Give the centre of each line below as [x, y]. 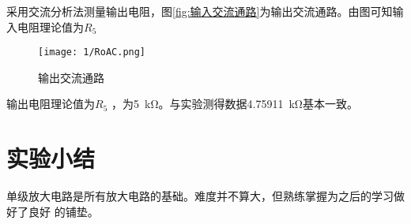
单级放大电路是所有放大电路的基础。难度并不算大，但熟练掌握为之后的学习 [200, 196]
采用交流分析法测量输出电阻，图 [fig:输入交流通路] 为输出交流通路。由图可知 [200, 11]
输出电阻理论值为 [51, 104]
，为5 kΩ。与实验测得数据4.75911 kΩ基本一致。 [234, 104]
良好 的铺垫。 [63, 211]
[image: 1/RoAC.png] [92, 52]
